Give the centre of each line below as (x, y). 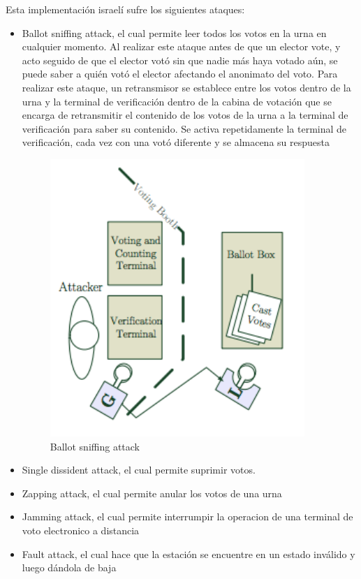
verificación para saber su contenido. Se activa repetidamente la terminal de (184, 128)
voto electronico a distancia (81, 530)
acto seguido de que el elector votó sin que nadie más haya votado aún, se (180, 60)
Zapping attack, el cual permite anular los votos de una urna (152, 493)
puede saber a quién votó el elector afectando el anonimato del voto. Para (180, 74)
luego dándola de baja (69, 567)
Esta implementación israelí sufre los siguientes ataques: (125, 9)
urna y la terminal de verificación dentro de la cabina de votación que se (177, 101)
